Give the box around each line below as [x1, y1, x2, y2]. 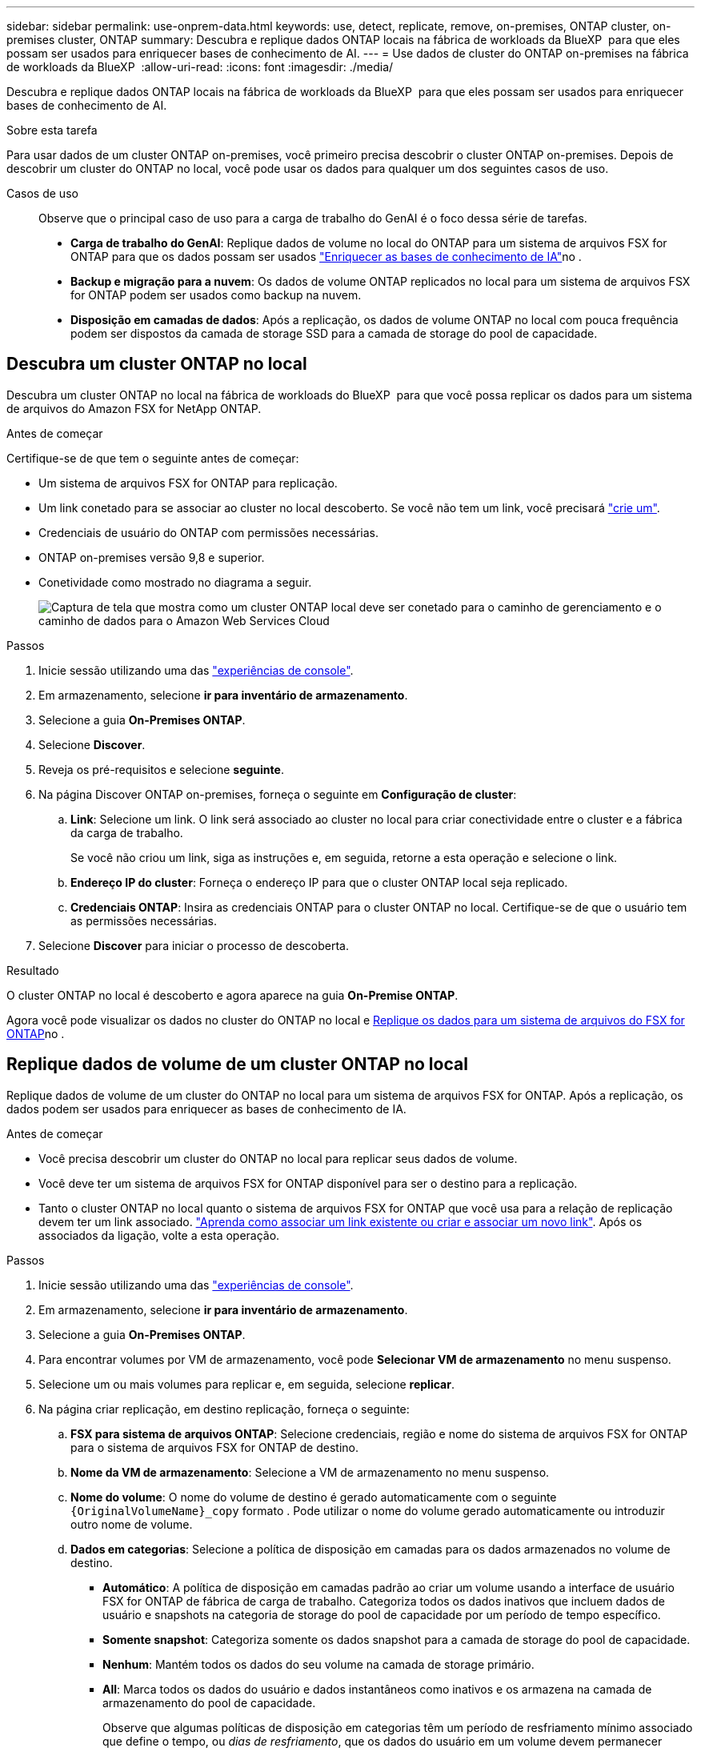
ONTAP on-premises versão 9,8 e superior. [38, 550, 265, 564]
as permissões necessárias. [70, 913, 218, 928]
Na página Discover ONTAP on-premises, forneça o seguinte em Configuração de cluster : [38, 787, 517, 801]
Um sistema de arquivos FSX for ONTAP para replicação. [38, 475, 338, 490]
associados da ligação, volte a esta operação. [38, 1228, 280, 1242]
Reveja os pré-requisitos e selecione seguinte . [38, 762, 284, 776]
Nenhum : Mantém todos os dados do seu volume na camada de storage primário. [102, 1657, 535, 1671]
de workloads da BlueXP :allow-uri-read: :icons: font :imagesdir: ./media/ [6, 60, 394, 74]
